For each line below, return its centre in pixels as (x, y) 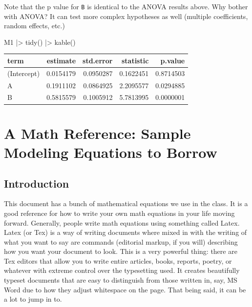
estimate (61, 60)
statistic (135, 60)
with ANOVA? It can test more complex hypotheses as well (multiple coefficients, (126, 16)
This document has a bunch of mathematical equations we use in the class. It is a (126, 203)
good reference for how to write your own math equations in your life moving (119, 213)
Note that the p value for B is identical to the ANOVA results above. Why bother (126, 6)
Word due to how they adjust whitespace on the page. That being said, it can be (125, 289)
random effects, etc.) (34, 26)
